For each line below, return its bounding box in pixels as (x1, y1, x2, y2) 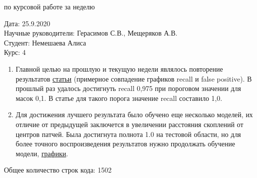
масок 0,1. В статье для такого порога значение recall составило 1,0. (15, 92, 222, 103)
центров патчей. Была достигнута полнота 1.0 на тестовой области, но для (15, 129, 241, 139)
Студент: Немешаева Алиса (4, 37, 86, 47)
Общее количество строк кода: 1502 (4, 165, 112, 175)
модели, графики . (15, 148, 68, 158)
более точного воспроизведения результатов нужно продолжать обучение (15, 138, 235, 149)
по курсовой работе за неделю (4, 1, 95, 11)
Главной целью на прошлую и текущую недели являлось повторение (15, 63, 223, 74)
